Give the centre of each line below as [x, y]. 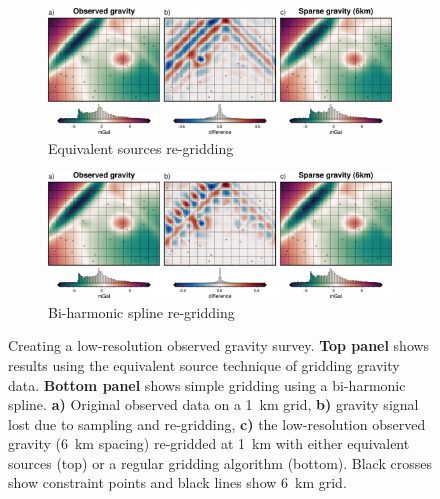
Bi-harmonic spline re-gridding [141, 311]
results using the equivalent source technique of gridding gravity [204, 364]
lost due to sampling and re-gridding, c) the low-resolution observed [217, 423]
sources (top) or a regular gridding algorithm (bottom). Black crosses [220, 462]
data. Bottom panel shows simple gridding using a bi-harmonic [207, 384]
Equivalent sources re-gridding [141, 147]
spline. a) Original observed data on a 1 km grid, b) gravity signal [213, 404]
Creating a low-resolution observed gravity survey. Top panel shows [219, 345]
